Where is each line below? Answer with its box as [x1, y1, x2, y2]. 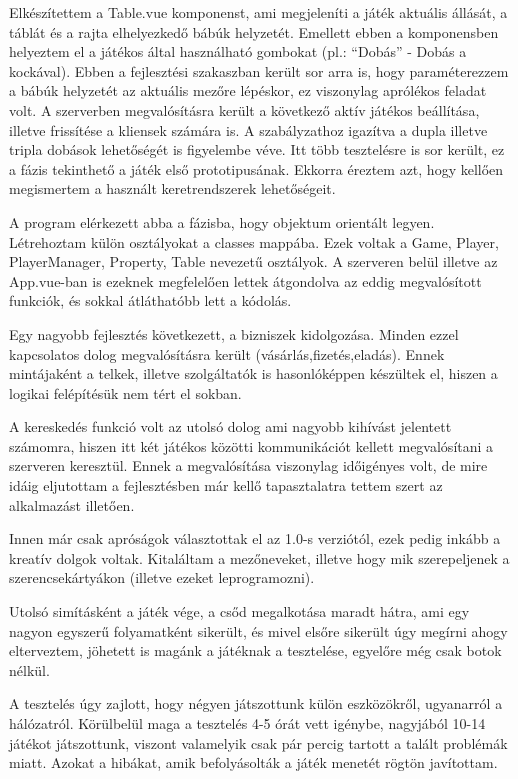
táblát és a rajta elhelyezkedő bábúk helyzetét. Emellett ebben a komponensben [9, 21, 499, 42]
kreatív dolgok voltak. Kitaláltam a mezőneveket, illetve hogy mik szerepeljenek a [9, 547, 510, 568]
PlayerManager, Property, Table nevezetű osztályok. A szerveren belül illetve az [9, 251, 498, 272]
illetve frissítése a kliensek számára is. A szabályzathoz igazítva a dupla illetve [9, 119, 488, 140]
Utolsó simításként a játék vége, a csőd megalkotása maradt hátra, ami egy [9, 601, 470, 622]
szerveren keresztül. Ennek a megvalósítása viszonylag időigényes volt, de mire [9, 455, 488, 476]
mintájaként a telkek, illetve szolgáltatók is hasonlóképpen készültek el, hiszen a [9, 363, 498, 384]
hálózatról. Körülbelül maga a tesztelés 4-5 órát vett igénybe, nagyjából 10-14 [9, 713, 486, 733]
